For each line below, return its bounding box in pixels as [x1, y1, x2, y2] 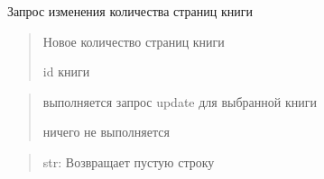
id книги [42, 62, 90, 81]
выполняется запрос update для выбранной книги [42, 92, 317, 111]
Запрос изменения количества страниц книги [7, 2, 253, 20]
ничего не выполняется [42, 122, 170, 141]
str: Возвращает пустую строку [42, 152, 215, 171]
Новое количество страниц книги [42, 31, 225, 50]
